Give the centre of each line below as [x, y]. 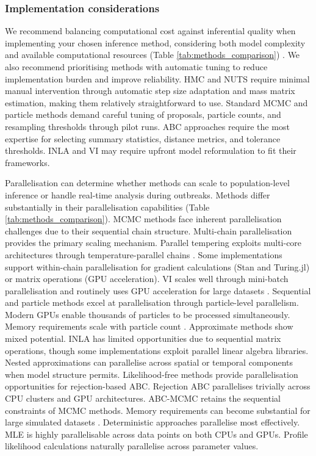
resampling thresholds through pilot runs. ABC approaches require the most [147, 126]
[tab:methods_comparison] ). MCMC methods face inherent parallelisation [143, 219]
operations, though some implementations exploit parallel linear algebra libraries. [157, 350]
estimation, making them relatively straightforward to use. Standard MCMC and [156, 102]
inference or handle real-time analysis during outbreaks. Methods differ [138, 194]
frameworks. [27, 162]
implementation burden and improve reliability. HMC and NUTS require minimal [157, 78]
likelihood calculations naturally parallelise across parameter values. [132, 446]
